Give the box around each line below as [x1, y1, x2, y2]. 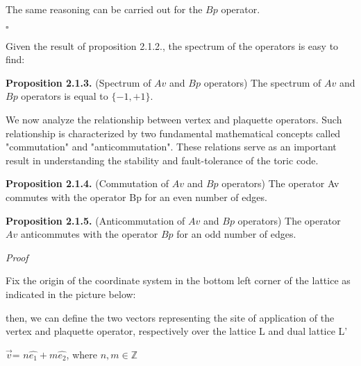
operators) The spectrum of [203, 75, 321, 89]
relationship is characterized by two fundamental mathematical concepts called [6, 125, 341, 140]
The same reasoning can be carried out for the [6, 2, 203, 16]
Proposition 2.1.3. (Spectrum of [6, 75, 151, 89]
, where [66, 347, 97, 361]
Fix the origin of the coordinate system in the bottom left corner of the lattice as [6, 273, 351, 288]
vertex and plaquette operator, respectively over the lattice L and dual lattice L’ [6, 324, 348, 338]
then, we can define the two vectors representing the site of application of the [6, 310, 335, 324]
